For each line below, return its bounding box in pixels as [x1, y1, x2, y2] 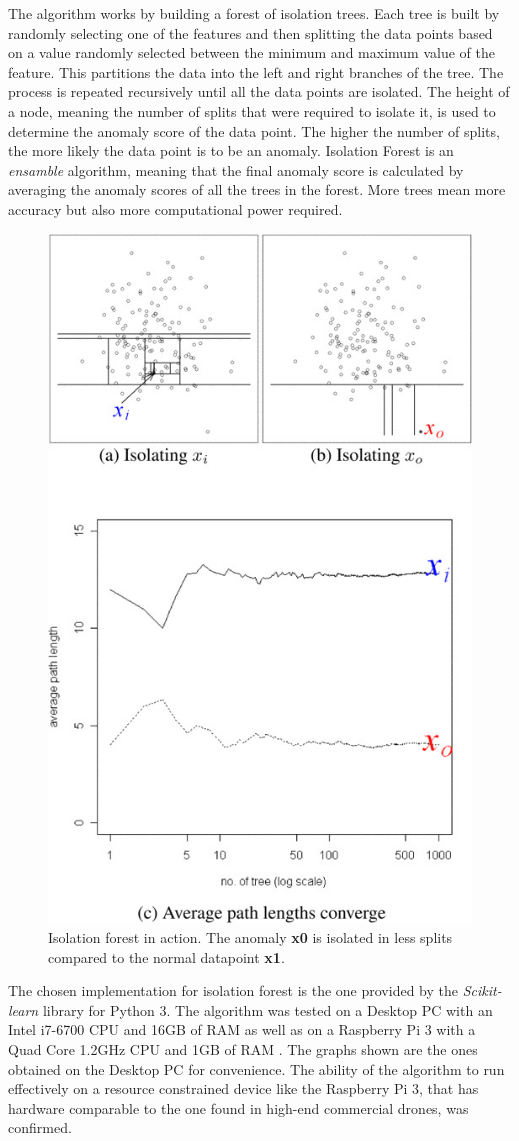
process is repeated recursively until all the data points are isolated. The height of [8, 81, 510, 102]
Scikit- [462, 980, 502, 1001]
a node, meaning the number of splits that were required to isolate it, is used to [8, 100, 496, 121]
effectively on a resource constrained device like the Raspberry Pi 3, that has [8, 1078, 479, 1099]
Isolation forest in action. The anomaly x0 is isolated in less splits [48, 926, 453, 947]
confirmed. [8, 1117, 72, 1138]
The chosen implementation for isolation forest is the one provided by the [8, 980, 458, 1001]
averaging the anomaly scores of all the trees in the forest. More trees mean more [8, 179, 506, 200]
